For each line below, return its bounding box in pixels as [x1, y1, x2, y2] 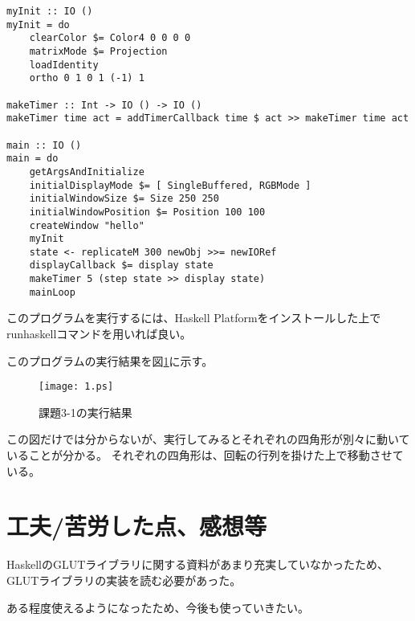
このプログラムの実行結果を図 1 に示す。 [6, 352, 214, 369]
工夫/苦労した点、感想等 [6, 509, 267, 542]
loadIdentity [29, 59, 99, 71]
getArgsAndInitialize [29, 165, 144, 178]
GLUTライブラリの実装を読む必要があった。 [6, 571, 242, 588]
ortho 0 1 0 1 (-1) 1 [29, 72, 144, 84]
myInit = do [6, 18, 70, 31]
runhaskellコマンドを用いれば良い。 [6, 325, 192, 342]
